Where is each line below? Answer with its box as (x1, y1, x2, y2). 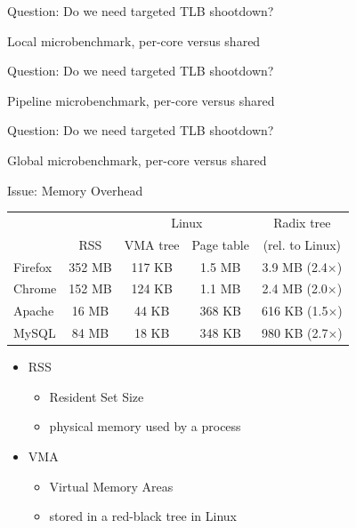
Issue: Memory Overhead (7, 180, 143, 199)
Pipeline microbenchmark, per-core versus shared (7, 91, 275, 109)
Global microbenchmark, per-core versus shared (7, 150, 267, 169)
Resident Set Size (49, 387, 144, 405)
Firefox (13, 257, 53, 276)
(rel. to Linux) (263, 235, 342, 253)
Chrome (13, 279, 57, 298)
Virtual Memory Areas (49, 476, 174, 495)
